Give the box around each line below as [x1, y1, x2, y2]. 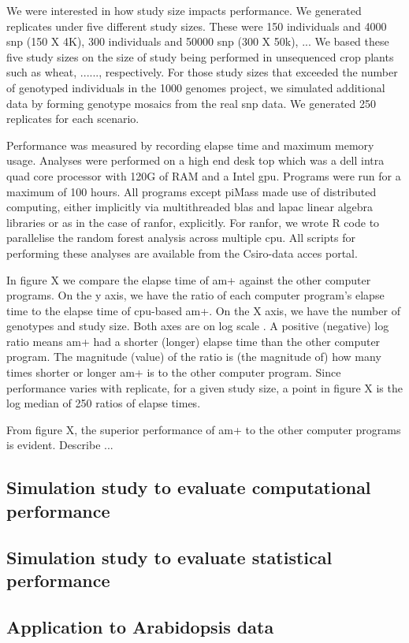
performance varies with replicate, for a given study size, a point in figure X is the [6, 379, 403, 396]
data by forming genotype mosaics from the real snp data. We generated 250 [6, 95, 376, 111]
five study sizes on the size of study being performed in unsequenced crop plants [6, 48, 394, 65]
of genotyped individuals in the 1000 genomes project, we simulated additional [6, 79, 385, 95]
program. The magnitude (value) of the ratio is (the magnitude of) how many [6, 348, 381, 365]
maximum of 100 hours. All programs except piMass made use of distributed [6, 183, 377, 199]
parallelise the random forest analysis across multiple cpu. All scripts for [6, 229, 356, 246]
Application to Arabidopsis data [6, 614, 274, 638]
